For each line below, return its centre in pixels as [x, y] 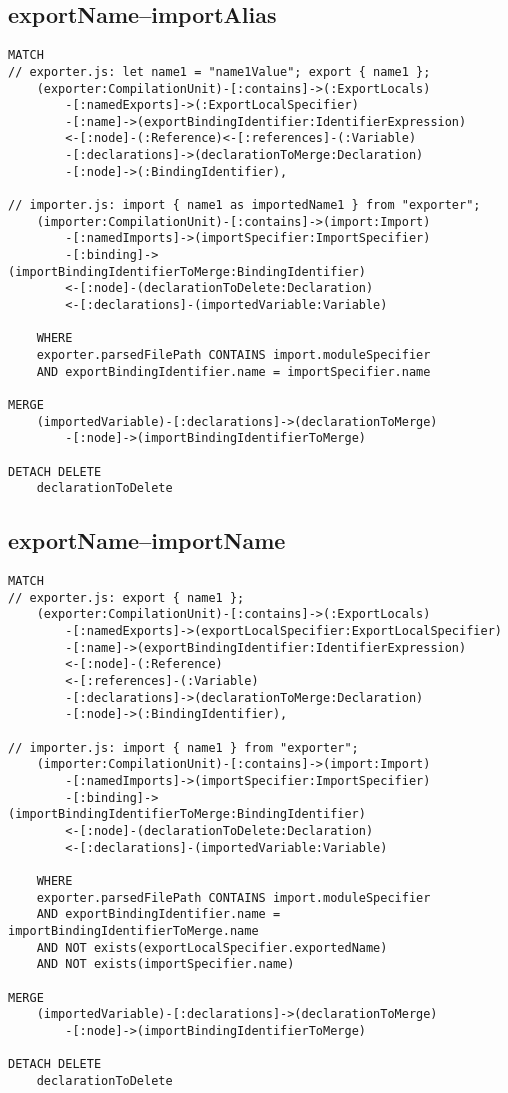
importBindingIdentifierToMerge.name [133, 930]
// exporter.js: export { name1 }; [126, 597]
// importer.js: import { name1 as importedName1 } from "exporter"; [244, 205]
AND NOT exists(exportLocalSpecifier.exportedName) [212, 947]
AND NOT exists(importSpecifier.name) [165, 964]
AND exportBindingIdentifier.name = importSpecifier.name [233, 371]
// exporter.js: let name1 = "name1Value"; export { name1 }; [219, 71]
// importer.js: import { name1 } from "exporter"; [183, 747]
